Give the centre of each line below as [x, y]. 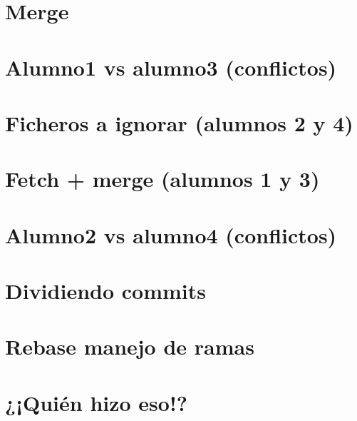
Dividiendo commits [105, 291]
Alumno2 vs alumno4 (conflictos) [171, 234]
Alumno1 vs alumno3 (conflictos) [171, 67]
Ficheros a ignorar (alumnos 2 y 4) [179, 122]
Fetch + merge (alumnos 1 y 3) [162, 179]
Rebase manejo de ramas [130, 346]
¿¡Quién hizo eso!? [96, 402]
